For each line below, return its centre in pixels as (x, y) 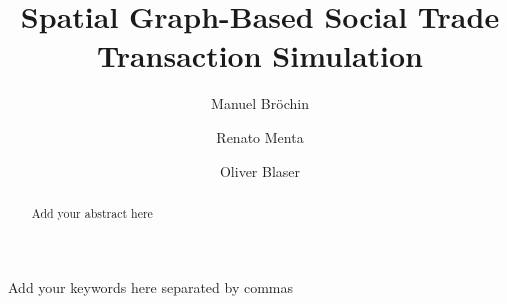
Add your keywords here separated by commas (151, 286)
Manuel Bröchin (260, 103)
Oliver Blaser (260, 170)
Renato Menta (260, 136)
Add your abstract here (92, 212)
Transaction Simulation (260, 55)
